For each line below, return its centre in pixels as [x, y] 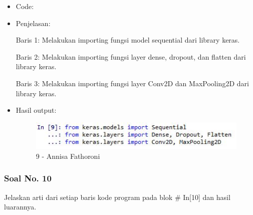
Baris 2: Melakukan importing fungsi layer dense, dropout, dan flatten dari [131, 56]
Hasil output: [36, 110]
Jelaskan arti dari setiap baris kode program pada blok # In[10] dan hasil [117, 197]
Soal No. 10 [28, 178]
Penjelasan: [33, 23]
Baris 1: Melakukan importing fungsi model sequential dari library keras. [128, 40]
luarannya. [20, 207]
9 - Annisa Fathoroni [68, 156]
